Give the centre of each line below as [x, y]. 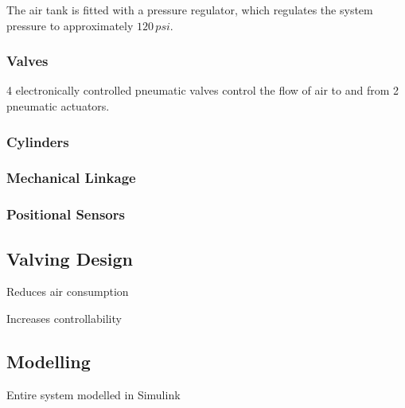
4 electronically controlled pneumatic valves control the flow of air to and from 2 [202, 90]
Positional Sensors [66, 214]
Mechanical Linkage [71, 178]
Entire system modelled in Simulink [93, 394]
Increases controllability [64, 318]
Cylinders [38, 141]
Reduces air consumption [68, 291]
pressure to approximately [70, 25]
